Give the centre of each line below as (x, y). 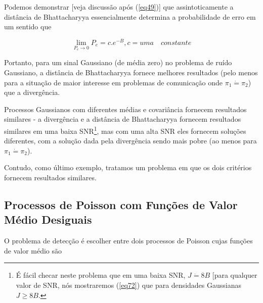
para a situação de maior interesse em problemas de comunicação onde (114, 82)
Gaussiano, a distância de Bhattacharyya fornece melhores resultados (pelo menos (131, 72)
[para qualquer (235, 275)
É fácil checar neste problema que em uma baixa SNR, (101, 275)
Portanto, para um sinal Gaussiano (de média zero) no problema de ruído (118, 62)
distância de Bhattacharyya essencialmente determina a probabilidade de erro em (130, 16)
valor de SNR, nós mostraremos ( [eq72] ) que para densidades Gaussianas (128, 285)
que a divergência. (32, 92)
